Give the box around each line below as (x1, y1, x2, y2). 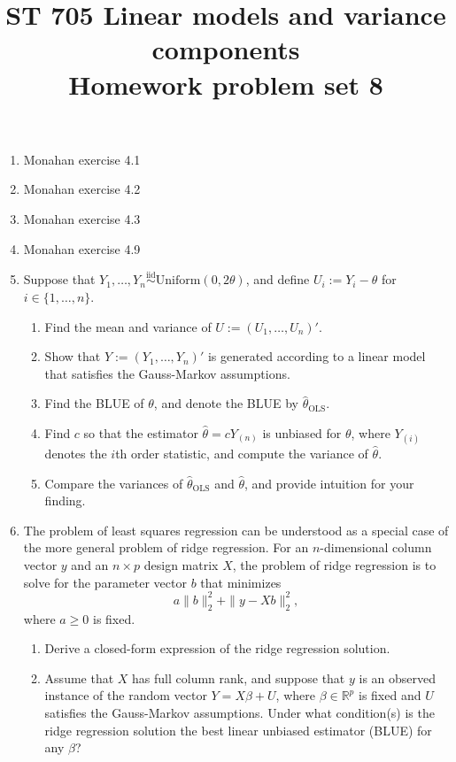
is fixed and (358, 686, 421, 704)
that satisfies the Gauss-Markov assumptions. (44, 364, 290, 382)
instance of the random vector (44, 686, 207, 704)
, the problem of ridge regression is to (232, 556, 437, 574)
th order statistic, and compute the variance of (115, 444, 368, 463)
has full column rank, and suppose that (132, 668, 345, 687)
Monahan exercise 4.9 (23, 239, 141, 258)
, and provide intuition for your (244, 473, 414, 492)
